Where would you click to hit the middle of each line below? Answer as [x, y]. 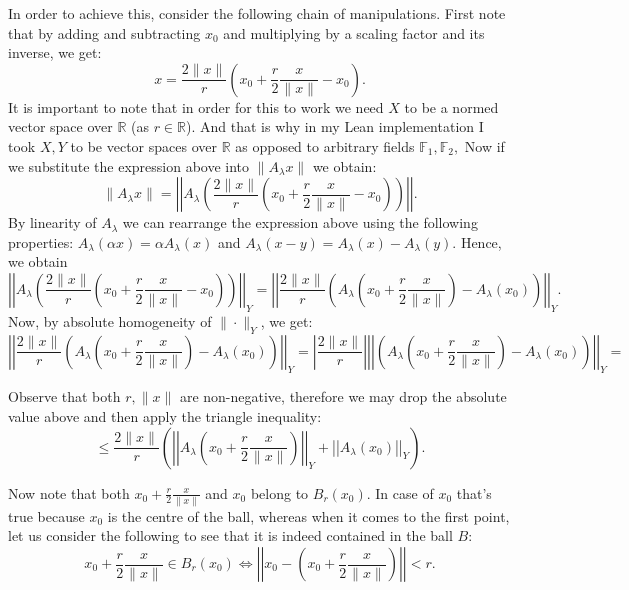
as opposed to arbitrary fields [325, 145]
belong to [279, 492]
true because [46, 515]
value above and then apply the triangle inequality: [165, 415]
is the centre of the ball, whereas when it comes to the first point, [308, 515]
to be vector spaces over [143, 145]
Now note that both [69, 492]
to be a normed [451, 106]
